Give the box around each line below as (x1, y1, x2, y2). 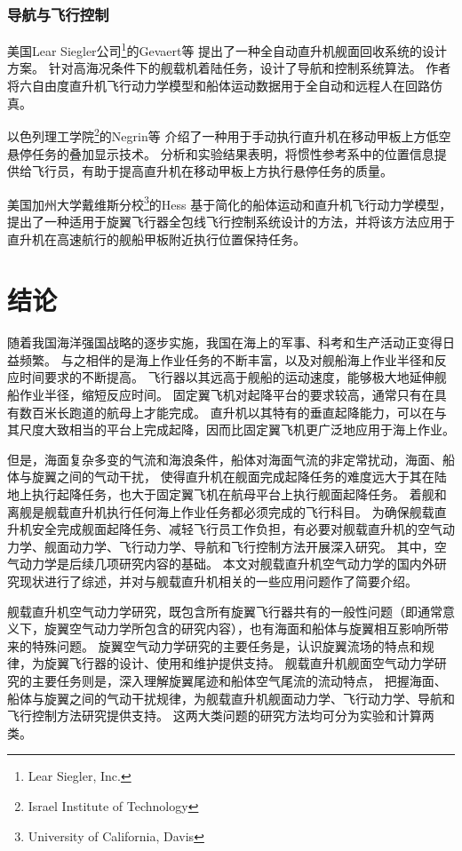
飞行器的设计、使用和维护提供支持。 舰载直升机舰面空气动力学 (68, 654, 434, 672)
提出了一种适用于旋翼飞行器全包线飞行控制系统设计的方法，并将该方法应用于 (7, 211, 455, 230)
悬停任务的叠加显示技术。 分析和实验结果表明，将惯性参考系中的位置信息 (7, 144, 434, 163)
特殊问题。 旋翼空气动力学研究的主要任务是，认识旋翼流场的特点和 (31, 636, 422, 655)
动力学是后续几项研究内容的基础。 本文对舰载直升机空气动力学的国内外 (19, 554, 434, 573)
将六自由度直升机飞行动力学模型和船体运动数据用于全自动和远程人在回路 (7, 76, 430, 95)
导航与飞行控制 (7, 3, 109, 25)
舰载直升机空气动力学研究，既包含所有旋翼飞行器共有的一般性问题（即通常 (7, 601, 442, 620)
